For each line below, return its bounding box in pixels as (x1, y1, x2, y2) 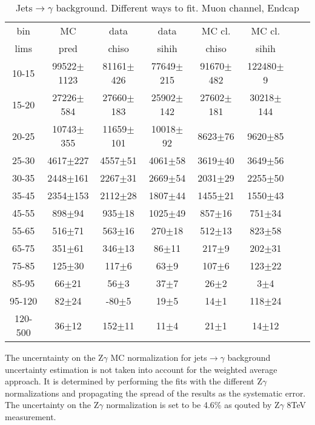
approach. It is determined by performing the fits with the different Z (5, 375, 263, 387)
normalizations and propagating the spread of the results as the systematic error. (5, 386, 306, 399)
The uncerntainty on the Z (5, 351, 104, 363)
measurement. (5, 410, 56, 423)
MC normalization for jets (110, 351, 207, 363)
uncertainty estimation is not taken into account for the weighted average (5, 363, 277, 375)
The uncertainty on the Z (5, 398, 99, 411)
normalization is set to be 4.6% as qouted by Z (106, 398, 280, 411)
